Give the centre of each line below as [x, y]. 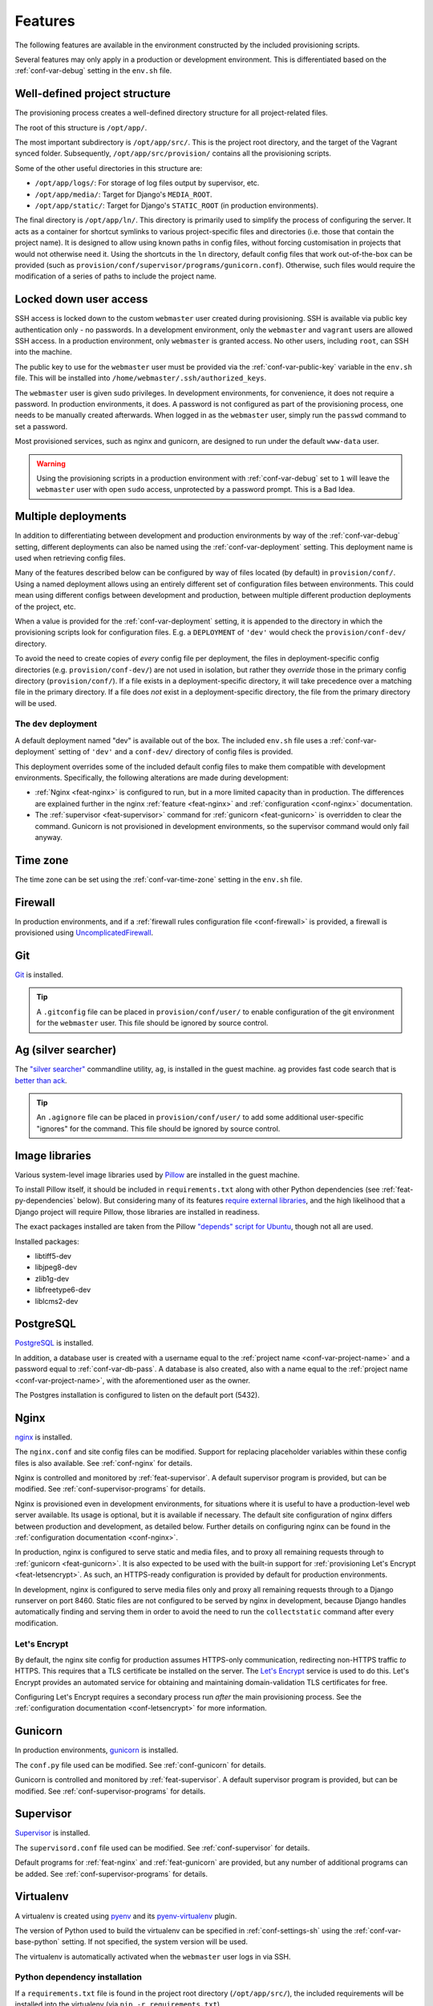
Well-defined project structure [93, 93]
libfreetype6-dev [63, 1290]
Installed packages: [47, 1241]
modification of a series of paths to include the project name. [115, 276]
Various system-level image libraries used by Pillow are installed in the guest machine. [157, 1175]
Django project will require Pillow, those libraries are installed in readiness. [137, 1212]
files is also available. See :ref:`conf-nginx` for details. [103, 1463]
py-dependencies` [45, 1200]
